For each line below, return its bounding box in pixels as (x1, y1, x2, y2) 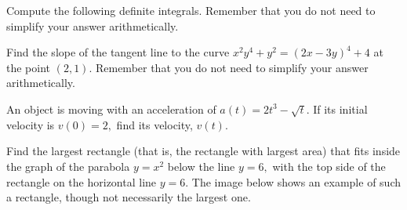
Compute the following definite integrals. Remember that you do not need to (6, 2, 376, 18)
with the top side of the (272, 157, 386, 174)
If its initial (313, 100, 368, 117)
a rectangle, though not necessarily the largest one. (6, 189, 251, 205)
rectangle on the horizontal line (6, 173, 157, 190)
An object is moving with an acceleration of (6, 100, 216, 117)
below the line (167, 157, 235, 174)
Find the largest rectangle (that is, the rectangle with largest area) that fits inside (6, 143, 401, 159)
